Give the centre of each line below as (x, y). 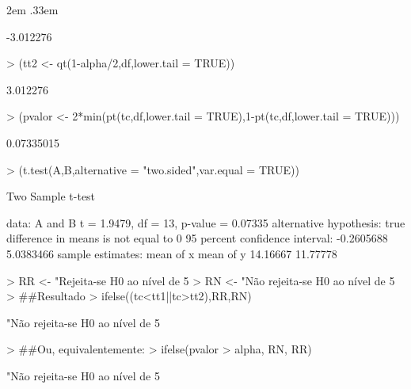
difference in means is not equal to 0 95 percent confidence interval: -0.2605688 (197, 238)
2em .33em (32, 10)
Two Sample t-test (51, 196)
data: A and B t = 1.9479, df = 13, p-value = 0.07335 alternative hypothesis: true (206, 222)
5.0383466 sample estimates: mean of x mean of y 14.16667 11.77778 (172, 253)
